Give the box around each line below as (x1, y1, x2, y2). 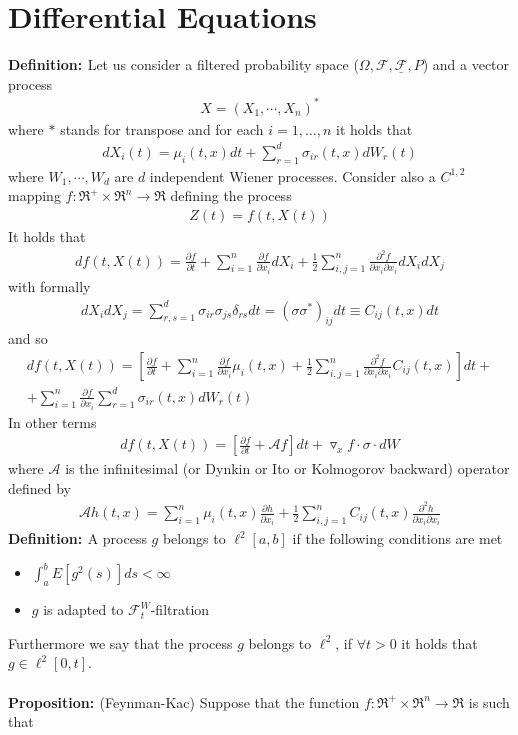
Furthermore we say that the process (8, 632, 233, 653)
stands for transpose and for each (60, 118, 264, 139)
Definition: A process (8, 528, 147, 549)
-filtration (150, 599, 210, 620)
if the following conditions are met (292, 528, 503, 549)
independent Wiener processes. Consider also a (149, 165, 436, 186)
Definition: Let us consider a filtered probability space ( (8, 54, 359, 75)
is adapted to (43, 599, 124, 620)
